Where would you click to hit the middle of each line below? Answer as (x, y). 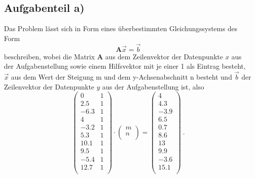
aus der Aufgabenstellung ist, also (153, 86)
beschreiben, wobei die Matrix (50, 56)
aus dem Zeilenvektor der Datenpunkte (164, 56)
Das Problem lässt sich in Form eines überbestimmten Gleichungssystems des (121, 28)
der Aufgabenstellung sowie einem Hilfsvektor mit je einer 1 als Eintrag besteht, (125, 66)
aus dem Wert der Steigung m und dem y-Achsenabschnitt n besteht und (122, 77)
